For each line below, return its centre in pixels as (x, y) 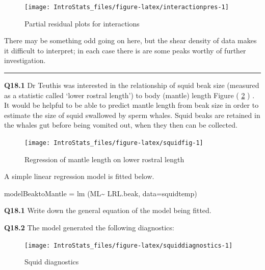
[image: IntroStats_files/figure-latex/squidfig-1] (114, 143)
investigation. (25, 60)
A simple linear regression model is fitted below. (79, 176)
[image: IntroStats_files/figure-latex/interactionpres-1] (127, 7)
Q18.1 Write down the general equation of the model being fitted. (108, 210)
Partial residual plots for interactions (82, 23)
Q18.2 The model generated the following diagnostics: (89, 228)
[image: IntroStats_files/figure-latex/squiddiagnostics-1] (129, 245)
